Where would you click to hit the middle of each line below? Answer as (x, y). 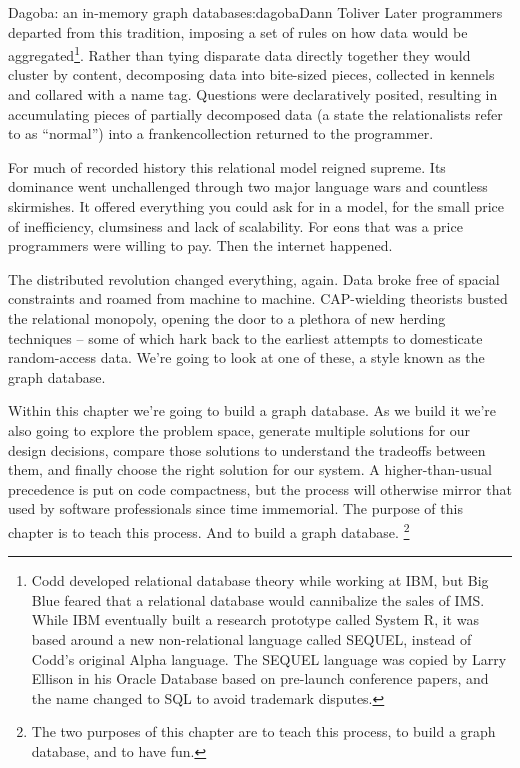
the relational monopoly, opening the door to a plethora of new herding (227, 317)
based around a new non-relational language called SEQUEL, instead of (251, 638)
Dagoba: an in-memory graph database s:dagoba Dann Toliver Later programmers (255, 12)
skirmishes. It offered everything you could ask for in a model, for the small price (256, 206)
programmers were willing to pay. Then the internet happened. (200, 245)
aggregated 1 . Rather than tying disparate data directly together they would (239, 53)
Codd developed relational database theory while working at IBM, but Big (260, 580)
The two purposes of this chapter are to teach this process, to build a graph (263, 731)
